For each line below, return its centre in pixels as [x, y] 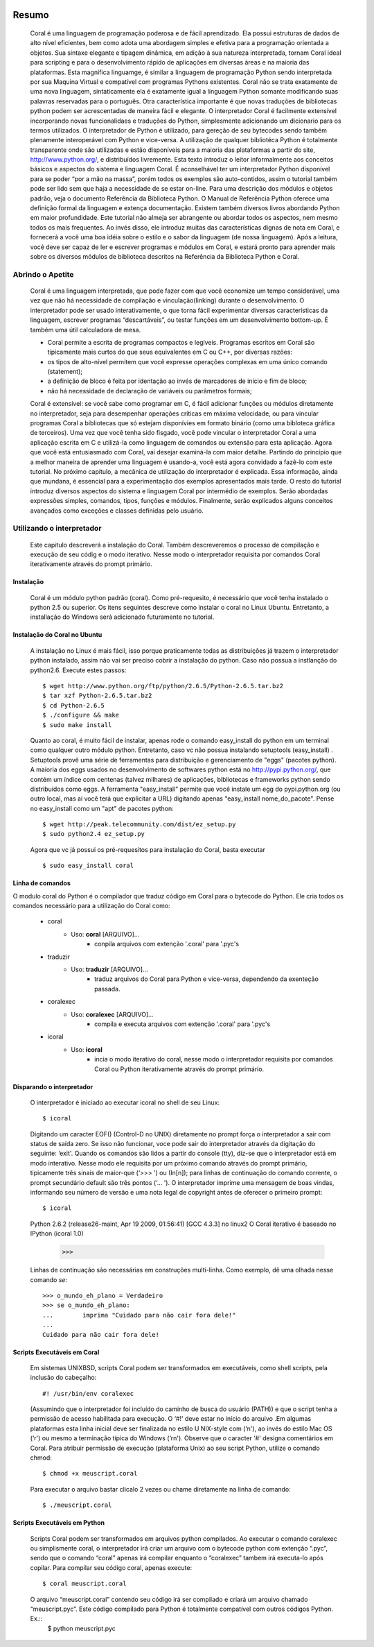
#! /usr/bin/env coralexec [88, 1393]
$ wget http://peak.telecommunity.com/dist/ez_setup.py [139, 825]
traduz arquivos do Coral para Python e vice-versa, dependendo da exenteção [206, 979]
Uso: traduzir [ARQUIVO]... [109, 969]
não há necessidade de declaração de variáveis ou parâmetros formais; [150, 391]
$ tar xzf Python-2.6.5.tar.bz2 [97, 696]
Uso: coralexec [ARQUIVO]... [112, 1014]
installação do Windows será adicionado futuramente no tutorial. [122, 617]
